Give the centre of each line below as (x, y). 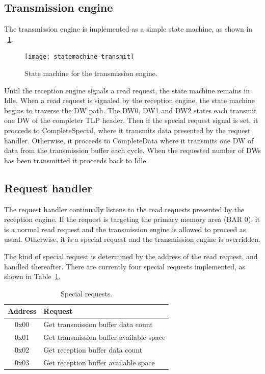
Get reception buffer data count (93, 349)
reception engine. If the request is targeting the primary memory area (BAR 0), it (132, 219)
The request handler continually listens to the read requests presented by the (124, 209)
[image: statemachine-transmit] (79, 57)
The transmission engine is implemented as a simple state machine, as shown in (128, 29)
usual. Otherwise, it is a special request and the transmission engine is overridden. (132, 239)
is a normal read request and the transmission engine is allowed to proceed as (125, 229)
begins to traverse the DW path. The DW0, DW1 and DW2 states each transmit (130, 110)
